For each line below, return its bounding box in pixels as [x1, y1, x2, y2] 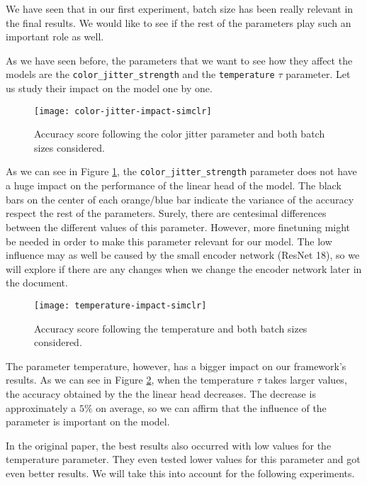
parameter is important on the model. [6, 414, 170, 429]
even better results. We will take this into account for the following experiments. [6, 465, 355, 480]
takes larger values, [264, 372, 347, 387]
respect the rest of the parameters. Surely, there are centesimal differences [6, 206, 327, 221]
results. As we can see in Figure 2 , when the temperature [6, 372, 254, 387]
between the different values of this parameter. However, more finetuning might [6, 219, 351, 234]
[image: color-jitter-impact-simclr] [34, 106, 212, 116]
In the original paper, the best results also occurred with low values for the [6, 437, 332, 452]
